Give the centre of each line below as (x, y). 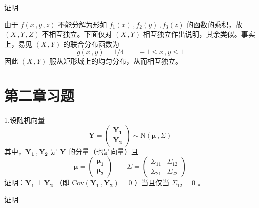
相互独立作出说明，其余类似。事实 (199, 34)
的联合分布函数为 (91, 43)
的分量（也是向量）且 (103, 151)
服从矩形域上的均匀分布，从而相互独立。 (116, 61)
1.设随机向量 (24, 120)
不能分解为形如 (82, 24)
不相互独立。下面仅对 (77, 34)
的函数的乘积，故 (215, 24)
